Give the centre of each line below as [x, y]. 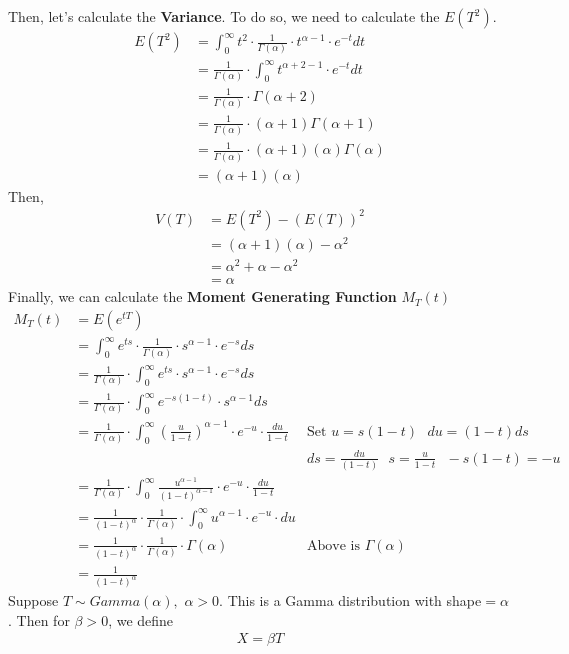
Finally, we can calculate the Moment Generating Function [202, 296]
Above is [334, 545]
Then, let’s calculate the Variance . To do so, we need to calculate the [224, 16]
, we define [141, 619]
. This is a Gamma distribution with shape [350, 600]
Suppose [33, 600]
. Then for [39, 619]
